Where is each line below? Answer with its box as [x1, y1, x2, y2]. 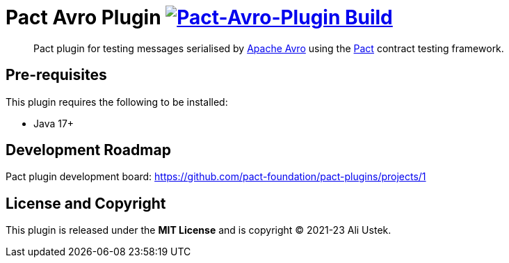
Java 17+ [33, 117, 74, 129]
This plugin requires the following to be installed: [6, 95, 228, 108]
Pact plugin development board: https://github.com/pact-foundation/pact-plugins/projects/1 [6, 170, 426, 183]
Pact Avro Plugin [6, 6, 161, 29]
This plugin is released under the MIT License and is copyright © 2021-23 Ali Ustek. [6, 224, 391, 237]
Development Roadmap [6, 141, 171, 159]
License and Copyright [6, 194, 166, 212]
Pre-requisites [6, 66, 107, 84]
